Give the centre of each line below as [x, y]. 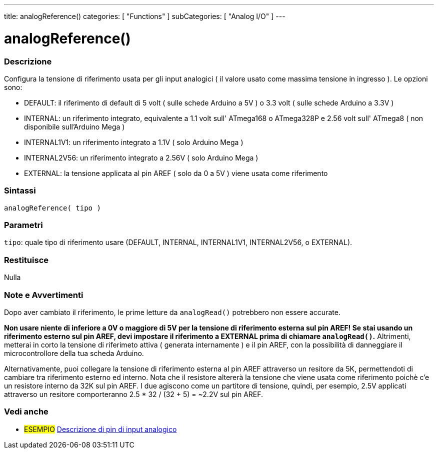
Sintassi [20, 191]
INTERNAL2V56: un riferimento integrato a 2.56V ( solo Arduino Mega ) [141, 157]
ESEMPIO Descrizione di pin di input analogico [100, 429]
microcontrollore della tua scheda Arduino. [74, 353]
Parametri [23, 225]
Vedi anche [26, 412]
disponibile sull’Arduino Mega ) [74, 126]
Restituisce [26, 260]
